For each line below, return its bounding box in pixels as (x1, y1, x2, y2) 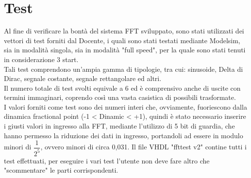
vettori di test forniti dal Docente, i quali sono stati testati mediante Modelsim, (4, 35, 240, 45)
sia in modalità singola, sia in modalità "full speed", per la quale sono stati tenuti (4, 45, 246, 55)
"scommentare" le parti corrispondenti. (4, 165, 118, 175)
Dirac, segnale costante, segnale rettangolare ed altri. (4, 73, 162, 83)
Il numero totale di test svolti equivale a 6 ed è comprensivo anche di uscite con (4, 82, 241, 93)
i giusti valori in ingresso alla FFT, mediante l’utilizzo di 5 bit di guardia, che (4, 121, 235, 131)
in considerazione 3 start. (4, 54, 79, 64)
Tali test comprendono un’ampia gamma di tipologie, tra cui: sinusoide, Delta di (4, 64, 243, 74)
